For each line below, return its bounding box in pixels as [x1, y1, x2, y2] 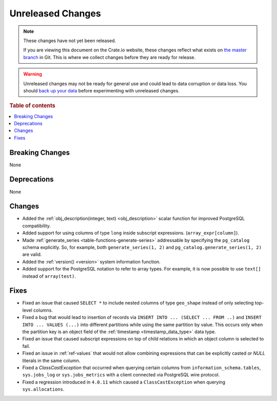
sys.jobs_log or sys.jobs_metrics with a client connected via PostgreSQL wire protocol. [22, 372, 220, 378]
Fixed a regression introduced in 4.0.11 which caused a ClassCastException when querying [22, 379, 226, 385]
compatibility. [22, 222, 51, 228]
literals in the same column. [22, 357, 81, 364]
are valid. [22, 252, 42, 258]
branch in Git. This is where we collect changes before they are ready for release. [23, 54, 196, 60]
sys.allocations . [22, 386, 65, 392]
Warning [23, 71, 42, 77]
